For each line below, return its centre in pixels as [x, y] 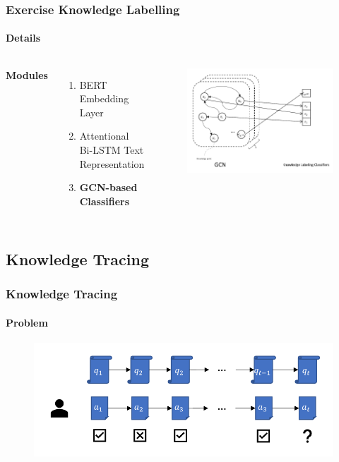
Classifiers [105, 201]
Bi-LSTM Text [112, 150]
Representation [112, 163]
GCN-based [108, 187]
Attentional [104, 136]
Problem [27, 322]
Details [23, 38]
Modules [27, 74]
